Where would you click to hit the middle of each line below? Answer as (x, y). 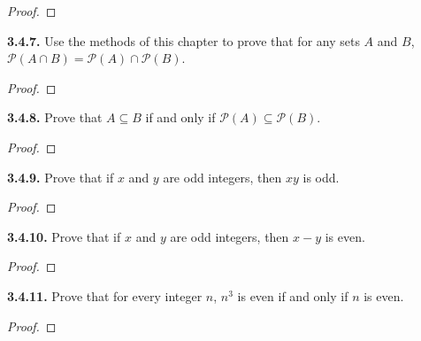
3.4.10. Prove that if (64, 236)
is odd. (321, 177)
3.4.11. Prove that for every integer (105, 295)
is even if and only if (293, 295)
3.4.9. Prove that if (61, 177)
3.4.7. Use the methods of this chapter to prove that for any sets (184, 40)
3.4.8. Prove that (55, 117)
